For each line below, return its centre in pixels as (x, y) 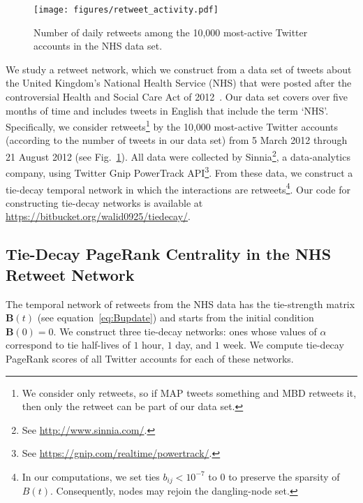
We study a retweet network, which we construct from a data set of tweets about (179, 69)
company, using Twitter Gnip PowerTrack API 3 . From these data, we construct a (179, 172)
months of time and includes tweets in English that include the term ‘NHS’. (167, 110)
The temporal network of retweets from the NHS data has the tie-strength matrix (180, 304)
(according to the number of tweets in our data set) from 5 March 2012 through (177, 140)
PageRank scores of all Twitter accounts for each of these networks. (150, 358)
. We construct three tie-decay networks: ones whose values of (185, 331)
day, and (194, 345)
